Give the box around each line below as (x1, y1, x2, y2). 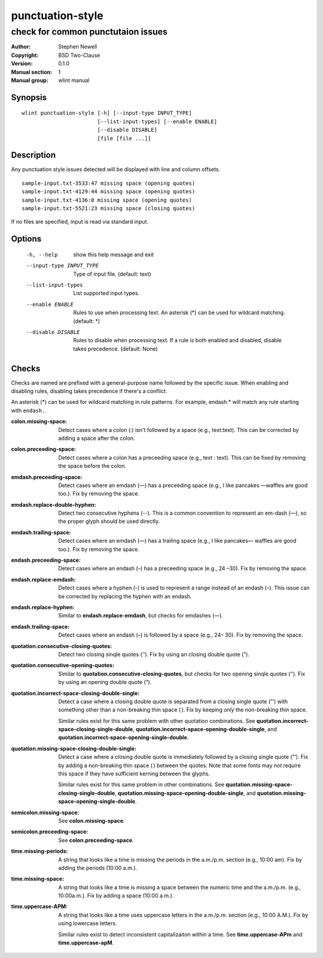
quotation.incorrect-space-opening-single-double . (58, 734, 189, 741)
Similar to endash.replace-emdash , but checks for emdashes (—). (58, 612, 224, 619)
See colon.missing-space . (58, 817, 125, 824)
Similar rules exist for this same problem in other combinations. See (58, 781, 224, 788)
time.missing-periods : (11, 847, 68, 855)
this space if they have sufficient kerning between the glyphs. (58, 770, 211, 777)
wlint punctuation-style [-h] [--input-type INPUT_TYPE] (22, 110, 193, 117)
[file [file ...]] (97, 135, 151, 142)
